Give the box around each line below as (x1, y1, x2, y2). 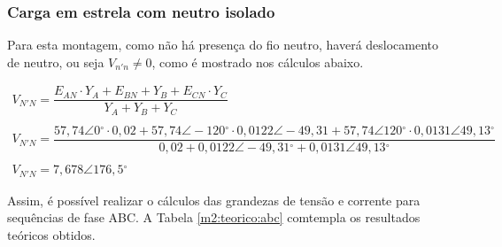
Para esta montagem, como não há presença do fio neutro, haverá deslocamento (7, 35, 439, 54)
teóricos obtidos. (7, 225, 96, 243)
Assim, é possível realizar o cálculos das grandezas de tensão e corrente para (7, 190, 421, 209)
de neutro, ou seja (7, 52, 104, 71)
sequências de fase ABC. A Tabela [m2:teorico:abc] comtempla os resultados (7, 208, 421, 227)
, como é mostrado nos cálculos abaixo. (151, 52, 364, 71)
